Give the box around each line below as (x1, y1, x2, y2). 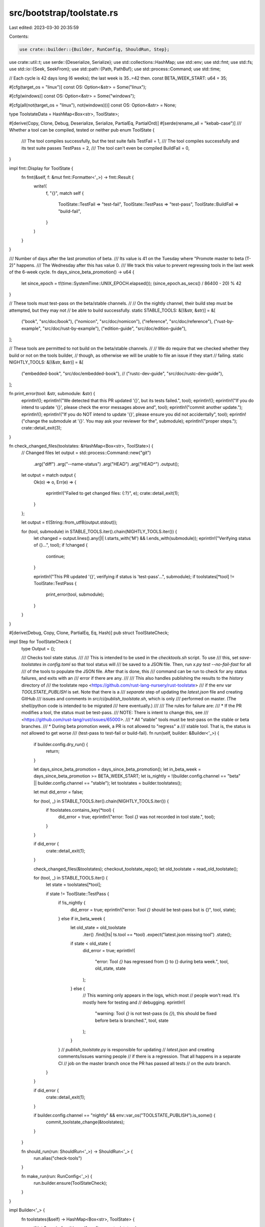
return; (46, 748, 60, 754)
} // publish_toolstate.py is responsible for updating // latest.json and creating (58, 1046, 214, 1052)
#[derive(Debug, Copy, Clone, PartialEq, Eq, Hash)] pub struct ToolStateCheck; (9, 630, 169, 636)
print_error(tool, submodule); (46, 591, 105, 597)
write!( (33, 183, 47, 189)
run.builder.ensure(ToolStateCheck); (33, 1180, 107, 1186)
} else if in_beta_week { (58, 915, 106, 921)
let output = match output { (21, 472, 76, 478)
